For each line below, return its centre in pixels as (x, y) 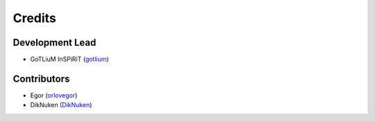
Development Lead (55, 43)
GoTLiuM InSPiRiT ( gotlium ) (69, 59)
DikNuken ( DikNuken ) (61, 105)
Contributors (41, 78)
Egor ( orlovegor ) (54, 95)
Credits (35, 18)
